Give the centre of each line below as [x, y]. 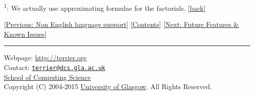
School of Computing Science [47, 77]
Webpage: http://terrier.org [45, 58]
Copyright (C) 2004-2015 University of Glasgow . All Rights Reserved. [108, 86]
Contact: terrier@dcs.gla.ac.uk [55, 67]
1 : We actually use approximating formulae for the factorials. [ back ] [105, 7]
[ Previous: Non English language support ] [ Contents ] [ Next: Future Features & [121, 24]
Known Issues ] [25, 34]
